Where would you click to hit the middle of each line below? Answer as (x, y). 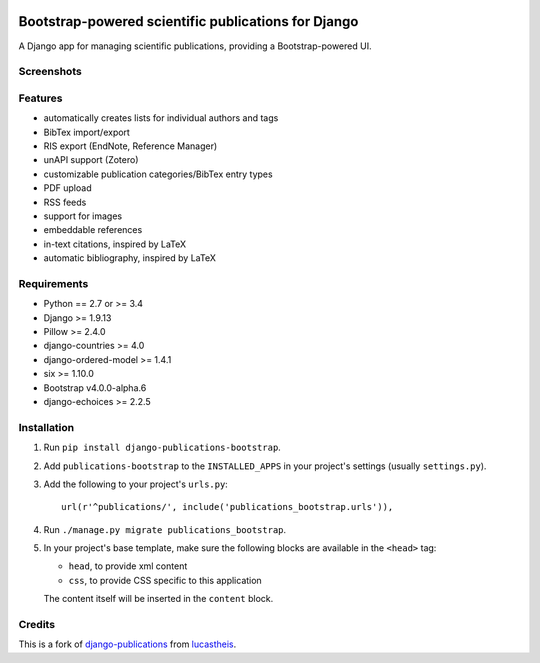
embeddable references (93, 230)
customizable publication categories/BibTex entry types (158, 174)
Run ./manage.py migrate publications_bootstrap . (165, 529)
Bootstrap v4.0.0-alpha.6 (95, 387)
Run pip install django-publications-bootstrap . (162, 447)
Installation (46, 427)
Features (40, 98)
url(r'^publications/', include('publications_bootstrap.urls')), (227, 507)
